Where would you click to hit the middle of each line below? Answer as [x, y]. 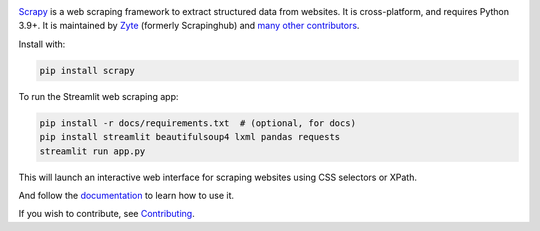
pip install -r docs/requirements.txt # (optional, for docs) [198, 123]
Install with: [42, 44]
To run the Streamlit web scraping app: [98, 96]
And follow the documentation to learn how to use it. [126, 195]
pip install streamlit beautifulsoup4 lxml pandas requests [190, 137]
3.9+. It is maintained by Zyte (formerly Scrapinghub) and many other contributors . [189, 26]
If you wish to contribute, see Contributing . [106, 214]
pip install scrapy [87, 70]
